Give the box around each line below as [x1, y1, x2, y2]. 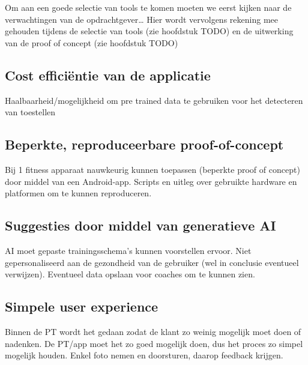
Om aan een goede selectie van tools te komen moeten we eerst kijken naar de [5, 1, 292, 14]
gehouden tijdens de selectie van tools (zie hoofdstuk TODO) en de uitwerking [5, 25, 294, 37]
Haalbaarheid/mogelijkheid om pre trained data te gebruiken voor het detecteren [5, 94, 303, 106]
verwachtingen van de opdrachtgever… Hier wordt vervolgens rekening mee [5, 13, 278, 25]
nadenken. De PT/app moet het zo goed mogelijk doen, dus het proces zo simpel [5, 337, 303, 349]
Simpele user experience [5, 297, 159, 316]
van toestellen [5, 106, 56, 118]
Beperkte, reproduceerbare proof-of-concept [5, 135, 284, 154]
